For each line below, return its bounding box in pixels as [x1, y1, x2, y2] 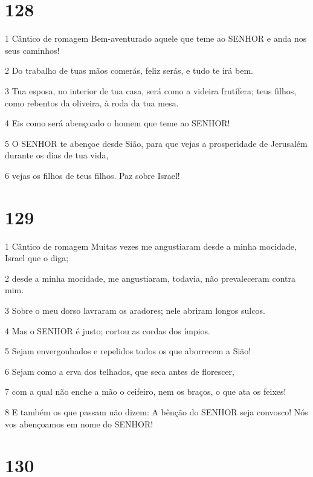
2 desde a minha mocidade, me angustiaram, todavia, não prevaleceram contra [5, 271, 295, 284]
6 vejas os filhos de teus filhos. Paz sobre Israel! [5, 169, 180, 181]
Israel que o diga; [5, 251, 69, 264]
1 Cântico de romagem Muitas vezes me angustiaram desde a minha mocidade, [5, 239, 297, 252]
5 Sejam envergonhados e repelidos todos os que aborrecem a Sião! [5, 345, 251, 357]
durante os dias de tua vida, [5, 149, 109, 161]
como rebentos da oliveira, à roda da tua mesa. [5, 96, 179, 109]
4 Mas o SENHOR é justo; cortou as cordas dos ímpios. [5, 324, 211, 337]
